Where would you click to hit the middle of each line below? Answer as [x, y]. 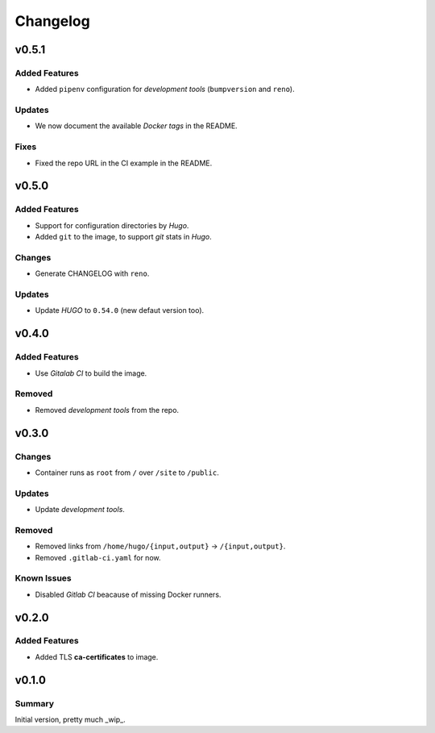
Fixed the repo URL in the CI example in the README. [124, 163]
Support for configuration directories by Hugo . [112, 225]
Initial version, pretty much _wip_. [70, 719]
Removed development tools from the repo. [107, 410]
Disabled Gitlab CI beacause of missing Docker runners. [128, 594]
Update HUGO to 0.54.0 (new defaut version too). [120, 310]
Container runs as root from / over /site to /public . [127, 473]
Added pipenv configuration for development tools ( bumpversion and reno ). [165, 90]
